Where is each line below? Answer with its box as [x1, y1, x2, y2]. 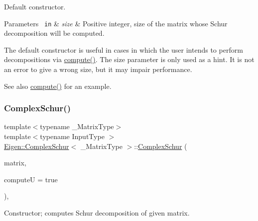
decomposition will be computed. [4, 28, 105, 38]
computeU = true [4, 174, 58, 184]
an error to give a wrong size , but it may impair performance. [4, 64, 192, 74]
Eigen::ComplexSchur [4, 141, 69, 151]
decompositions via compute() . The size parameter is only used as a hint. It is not [4, 54, 255, 65]
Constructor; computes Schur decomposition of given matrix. [4, 208, 190, 218]
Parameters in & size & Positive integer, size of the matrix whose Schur [4, 18, 228, 28]
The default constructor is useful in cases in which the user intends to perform [4, 44, 243, 55]
